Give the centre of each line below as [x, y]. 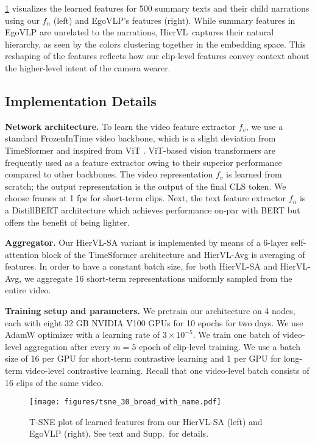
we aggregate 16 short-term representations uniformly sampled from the [158, 278]
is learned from [254, 174]
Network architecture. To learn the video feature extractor [120, 126]
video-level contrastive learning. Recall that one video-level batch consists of [167, 371]
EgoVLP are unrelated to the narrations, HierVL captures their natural [140, 32]
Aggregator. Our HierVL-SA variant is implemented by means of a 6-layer [147, 242]
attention [22, 254]
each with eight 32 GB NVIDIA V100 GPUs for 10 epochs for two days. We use [154, 322]
